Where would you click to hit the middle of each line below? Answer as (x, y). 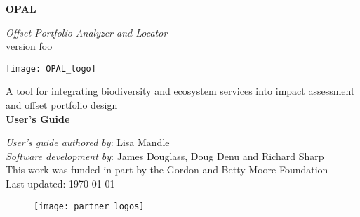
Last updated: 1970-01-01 (60, 183)
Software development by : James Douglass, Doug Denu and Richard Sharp (165, 156)
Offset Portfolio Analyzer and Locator (87, 32)
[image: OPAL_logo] (51, 68)
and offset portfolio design (62, 105)
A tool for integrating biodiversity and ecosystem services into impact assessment (180, 91)
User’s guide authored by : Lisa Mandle (88, 142)
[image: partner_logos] (89, 206)
